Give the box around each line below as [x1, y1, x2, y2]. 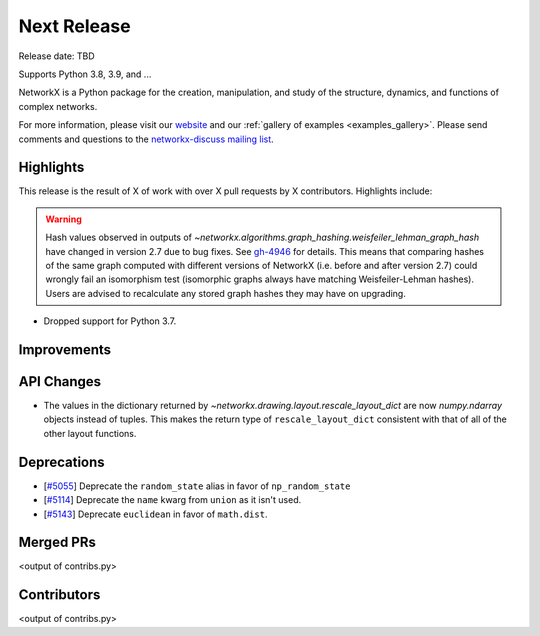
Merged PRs [18, 534, 97, 551]
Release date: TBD [18, 50, 95, 62]
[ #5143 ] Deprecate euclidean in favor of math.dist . [43, 508, 268, 520]
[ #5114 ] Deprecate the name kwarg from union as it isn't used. [43, 494, 302, 506]
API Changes [18, 373, 102, 390]
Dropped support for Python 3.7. [43, 315, 177, 327]
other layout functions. [43, 427, 137, 439]
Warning [45, 213, 82, 225]
